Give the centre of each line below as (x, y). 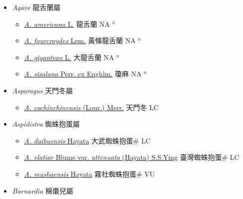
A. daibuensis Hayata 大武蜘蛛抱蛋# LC (87, 140)
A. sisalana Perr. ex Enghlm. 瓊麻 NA (83, 74)
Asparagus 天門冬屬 (42, 90)
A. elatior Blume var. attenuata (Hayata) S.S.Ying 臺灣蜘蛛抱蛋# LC (132, 157)
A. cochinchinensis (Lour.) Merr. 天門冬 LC (91, 107)
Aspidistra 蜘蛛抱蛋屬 (46, 124)
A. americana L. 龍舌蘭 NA (67, 24)
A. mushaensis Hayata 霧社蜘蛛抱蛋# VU (89, 173)
